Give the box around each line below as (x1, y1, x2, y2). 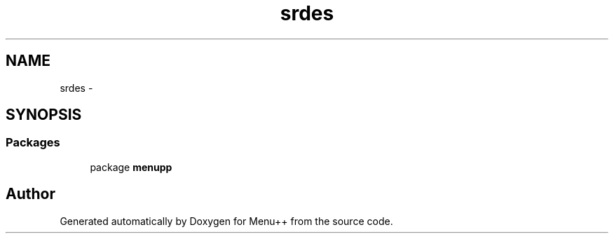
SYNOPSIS (6, 106, 82, 124)
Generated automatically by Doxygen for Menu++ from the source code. (60, 214, 393, 227)
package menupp (90, 161, 172, 173)
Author (6, 185, 55, 203)
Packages (6, 135, 60, 150)
